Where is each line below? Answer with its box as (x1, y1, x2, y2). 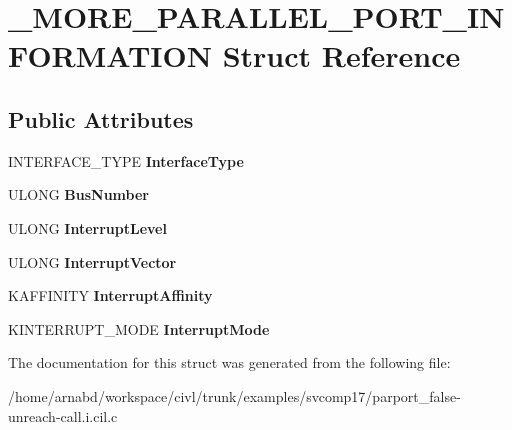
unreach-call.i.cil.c (8, 405, 118, 426)
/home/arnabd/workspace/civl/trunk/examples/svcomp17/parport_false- (8, 385, 461, 406)
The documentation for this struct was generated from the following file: (8, 352, 451, 373)
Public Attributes (8, 103, 194, 134)
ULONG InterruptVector (8, 251, 177, 272)
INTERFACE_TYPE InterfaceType (8, 150, 244, 171)
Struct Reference (222, 35, 461, 76)
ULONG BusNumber (8, 184, 149, 205)
